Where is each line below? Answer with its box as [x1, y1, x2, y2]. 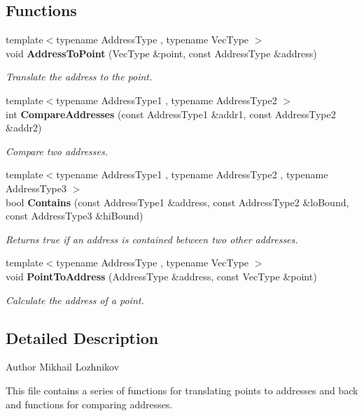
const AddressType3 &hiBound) [6, 208, 143, 223]
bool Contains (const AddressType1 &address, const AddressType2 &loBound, [6, 194, 349, 209]
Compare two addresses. [6, 143, 108, 158]
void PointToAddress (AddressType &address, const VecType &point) [6, 268, 317, 283]
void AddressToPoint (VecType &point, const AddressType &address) [6, 45, 317, 60]
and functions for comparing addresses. [6, 396, 173, 411]
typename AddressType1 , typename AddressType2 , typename [56, 167, 328, 182]
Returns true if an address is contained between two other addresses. [6, 231, 298, 246]
